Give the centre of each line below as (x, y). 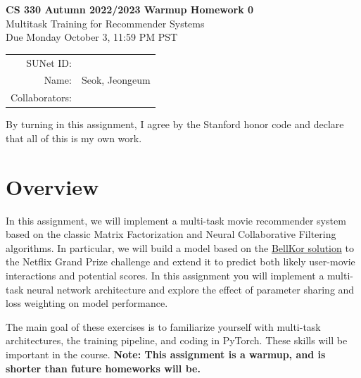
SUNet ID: (49, 62)
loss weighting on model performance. (87, 303)
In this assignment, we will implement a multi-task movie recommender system (176, 220)
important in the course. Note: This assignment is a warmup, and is (166, 354)
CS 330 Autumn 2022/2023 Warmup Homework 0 (130, 9)
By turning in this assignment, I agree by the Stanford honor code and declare (175, 124)
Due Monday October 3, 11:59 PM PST (92, 37)
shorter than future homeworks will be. (103, 368)
